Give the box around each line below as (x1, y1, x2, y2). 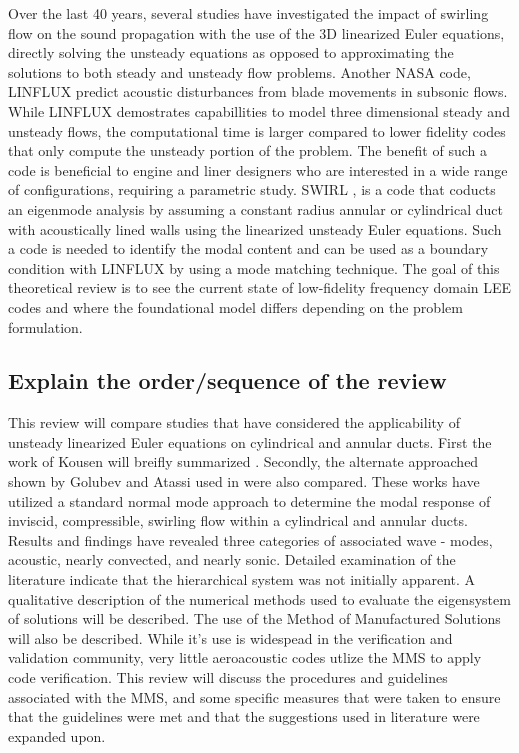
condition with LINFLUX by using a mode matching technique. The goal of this (8, 257, 500, 278)
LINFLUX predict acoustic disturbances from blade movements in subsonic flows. (8, 81, 508, 102)
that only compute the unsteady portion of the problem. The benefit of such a (8, 140, 487, 161)
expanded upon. (8, 725, 106, 746)
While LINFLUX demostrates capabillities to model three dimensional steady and (8, 100, 510, 121)
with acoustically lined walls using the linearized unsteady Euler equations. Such (8, 218, 502, 239)
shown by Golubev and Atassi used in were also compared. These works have (8, 471, 480, 492)
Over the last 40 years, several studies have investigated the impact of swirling (8, 3, 489, 23)
